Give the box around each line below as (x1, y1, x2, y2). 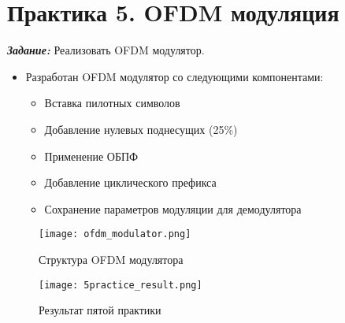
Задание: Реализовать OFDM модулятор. (7, 42, 205, 58)
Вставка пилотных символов (44, 95, 180, 111)
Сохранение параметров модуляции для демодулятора (44, 200, 302, 217)
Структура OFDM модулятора (39, 251, 184, 267)
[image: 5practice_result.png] (39, 279, 202, 291)
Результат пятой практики (39, 302, 161, 318)
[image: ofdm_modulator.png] (39, 228, 191, 240)
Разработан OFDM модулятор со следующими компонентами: (25, 68, 324, 84)
